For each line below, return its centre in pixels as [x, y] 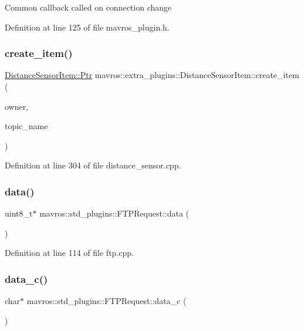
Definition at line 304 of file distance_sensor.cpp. [93, 165]
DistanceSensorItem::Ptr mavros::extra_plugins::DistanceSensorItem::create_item [152, 75]
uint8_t [19, 213]
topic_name [26, 126]
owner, [17, 106]
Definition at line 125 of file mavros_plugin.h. [87, 27]
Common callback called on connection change [88, 7]
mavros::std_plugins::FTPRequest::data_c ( [107, 301]
